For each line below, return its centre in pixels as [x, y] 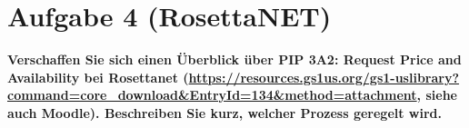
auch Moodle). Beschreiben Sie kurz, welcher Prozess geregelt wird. [225, 112]
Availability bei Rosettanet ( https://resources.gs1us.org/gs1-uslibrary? [234, 77]
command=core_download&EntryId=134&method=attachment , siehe [232, 95]
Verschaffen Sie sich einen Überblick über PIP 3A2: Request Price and [234, 59]
